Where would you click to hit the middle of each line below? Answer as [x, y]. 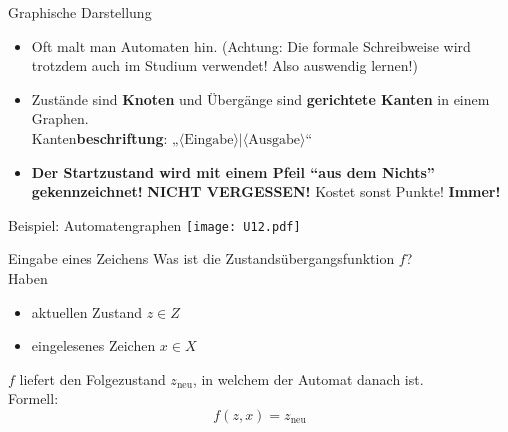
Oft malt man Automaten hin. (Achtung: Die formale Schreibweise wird [251, 45]
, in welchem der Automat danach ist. [308, 378]
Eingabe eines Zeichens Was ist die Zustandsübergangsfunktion [201, 258]
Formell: [33, 398]
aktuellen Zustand [86, 311]
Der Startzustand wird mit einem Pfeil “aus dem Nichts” [233, 171]
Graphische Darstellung [80, 12]
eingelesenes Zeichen [93, 345]
